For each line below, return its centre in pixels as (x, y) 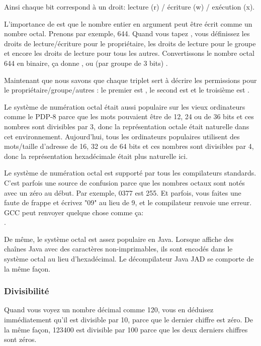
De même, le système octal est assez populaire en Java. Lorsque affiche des (119, 239)
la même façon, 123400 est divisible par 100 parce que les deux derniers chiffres (126, 329)
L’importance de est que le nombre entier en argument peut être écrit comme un (128, 23)
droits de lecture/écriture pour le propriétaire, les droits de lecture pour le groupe (130, 43)
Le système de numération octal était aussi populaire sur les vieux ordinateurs (125, 106)
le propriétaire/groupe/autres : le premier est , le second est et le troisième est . (127, 90)
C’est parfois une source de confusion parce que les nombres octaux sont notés (124, 182)
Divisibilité (27, 291)
